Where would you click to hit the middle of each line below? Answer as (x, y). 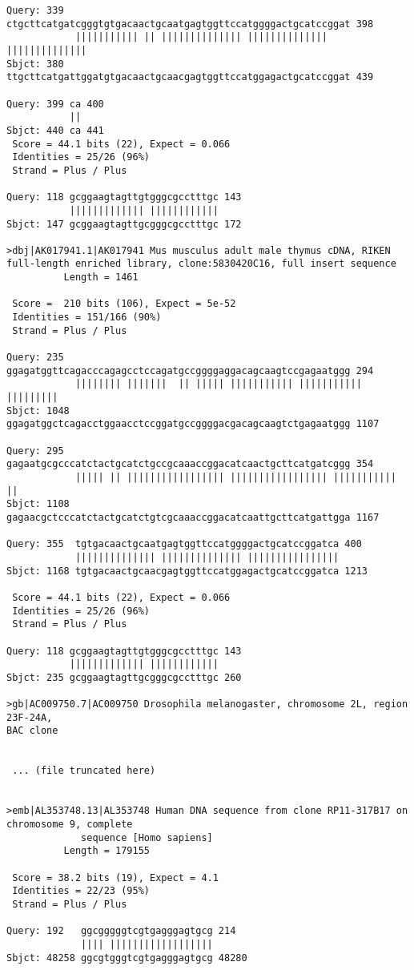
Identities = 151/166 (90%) (87, 318)
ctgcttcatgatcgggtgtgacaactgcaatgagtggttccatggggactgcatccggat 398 (190, 24)
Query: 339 (35, 10)
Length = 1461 (101, 278)
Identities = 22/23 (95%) (81, 891)
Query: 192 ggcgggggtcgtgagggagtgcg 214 (121, 931)
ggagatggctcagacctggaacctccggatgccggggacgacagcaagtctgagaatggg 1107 (193, 424)
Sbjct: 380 (35, 64)
